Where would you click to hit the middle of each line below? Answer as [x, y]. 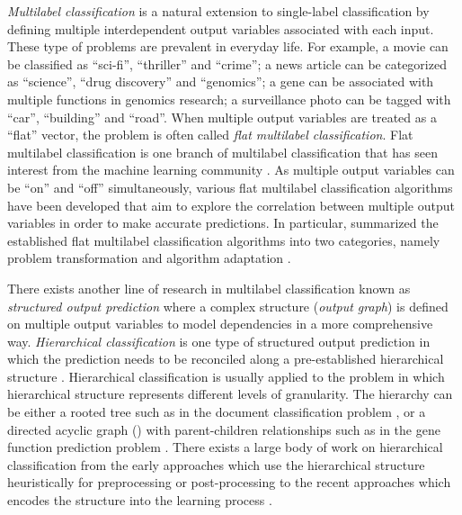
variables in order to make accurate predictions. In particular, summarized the [223, 223]
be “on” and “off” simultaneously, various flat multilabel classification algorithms [230, 187]
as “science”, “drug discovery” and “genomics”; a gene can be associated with [221, 81]
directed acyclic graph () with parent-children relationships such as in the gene [224, 429]
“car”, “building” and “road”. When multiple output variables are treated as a [222, 117]
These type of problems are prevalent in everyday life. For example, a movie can [228, 46]
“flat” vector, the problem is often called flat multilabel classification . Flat [210, 135]
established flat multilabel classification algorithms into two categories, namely [224, 240]
